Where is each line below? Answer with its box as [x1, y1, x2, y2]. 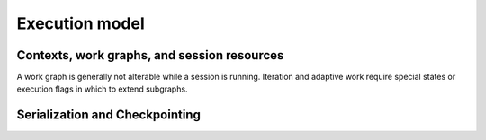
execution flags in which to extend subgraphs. [16, 83, 188, 94]
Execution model [16, 13, 145, 33]
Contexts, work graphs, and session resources [16, 48, 284, 63]
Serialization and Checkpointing [16, 108, 202, 123]
